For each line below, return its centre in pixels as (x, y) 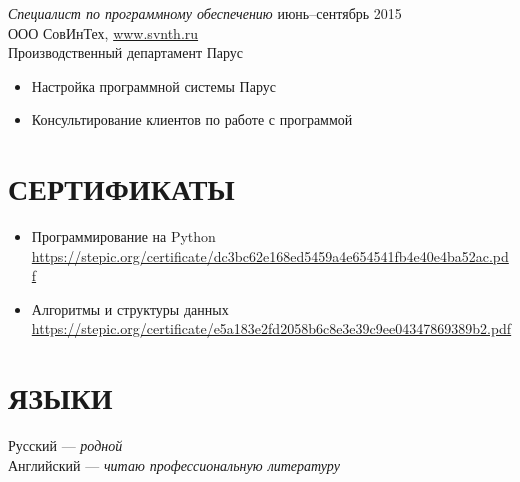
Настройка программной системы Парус (153, 85)
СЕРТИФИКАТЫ (121, 188)
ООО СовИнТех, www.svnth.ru (103, 32)
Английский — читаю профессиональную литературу (174, 464)
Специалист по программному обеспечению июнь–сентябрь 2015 (205, 13)
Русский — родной (65, 445)
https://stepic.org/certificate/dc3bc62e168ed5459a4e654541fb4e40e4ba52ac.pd (270, 255)
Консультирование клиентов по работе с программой (192, 119)
